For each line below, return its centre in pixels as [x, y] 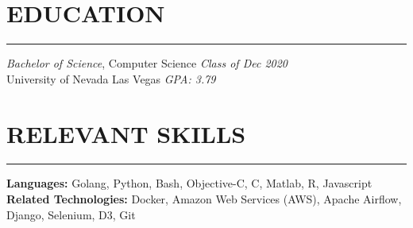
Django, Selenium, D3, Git [71, 214]
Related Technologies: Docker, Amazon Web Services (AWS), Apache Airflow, [204, 199]
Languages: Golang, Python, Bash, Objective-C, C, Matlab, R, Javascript [189, 183]
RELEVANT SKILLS [126, 133]
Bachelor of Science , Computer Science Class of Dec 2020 [147, 63]
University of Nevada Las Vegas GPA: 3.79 [111, 78]
